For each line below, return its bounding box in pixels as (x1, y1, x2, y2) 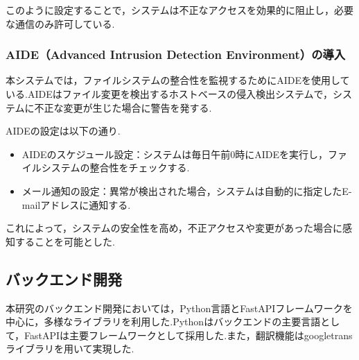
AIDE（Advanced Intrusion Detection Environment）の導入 (6, 46, 346, 63)
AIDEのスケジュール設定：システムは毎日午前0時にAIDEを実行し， (21, 146, 328, 161)
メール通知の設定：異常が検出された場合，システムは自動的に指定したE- (21, 183, 352, 198)
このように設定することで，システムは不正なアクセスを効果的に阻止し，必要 (6, 3, 353, 17)
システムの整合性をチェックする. (41, 160, 190, 175)
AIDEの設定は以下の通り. (6, 123, 121, 138)
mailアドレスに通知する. (21, 197, 131, 212)
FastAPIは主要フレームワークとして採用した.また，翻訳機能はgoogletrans (24, 327, 353, 342)
